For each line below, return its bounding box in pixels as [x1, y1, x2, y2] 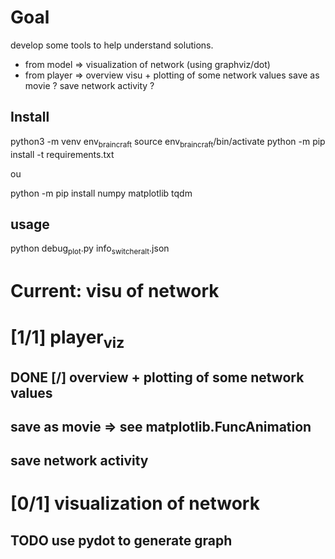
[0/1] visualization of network [10, 492, 260, 515]
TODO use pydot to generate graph [10, 532, 233, 549]
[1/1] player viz [10, 326, 125, 352]
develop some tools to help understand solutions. [10, 39, 214, 51]
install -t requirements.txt [10, 148, 115, 160]
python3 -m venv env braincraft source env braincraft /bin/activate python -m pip [10, 135, 326, 150]
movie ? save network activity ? [24, 79, 155, 91]
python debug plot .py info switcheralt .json [10, 242, 170, 257]
